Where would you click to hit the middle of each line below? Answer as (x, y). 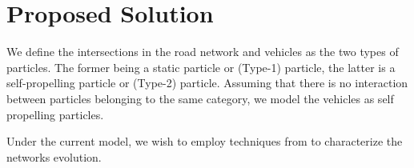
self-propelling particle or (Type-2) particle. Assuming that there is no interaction (207, 83)
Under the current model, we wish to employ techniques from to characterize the (205, 141)
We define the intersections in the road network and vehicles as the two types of (203, 52)
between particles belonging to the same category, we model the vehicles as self (200, 98)
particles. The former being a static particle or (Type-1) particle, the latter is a (201, 67)
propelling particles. (55, 114)
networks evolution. (54, 156)
